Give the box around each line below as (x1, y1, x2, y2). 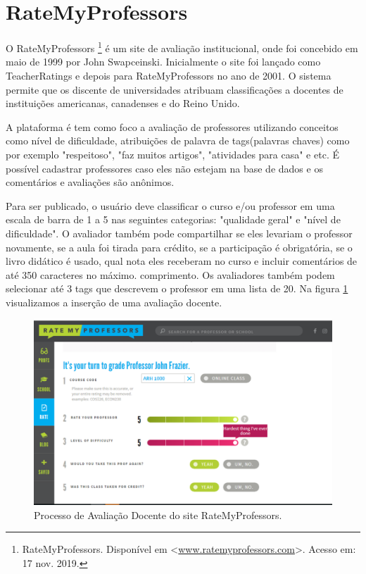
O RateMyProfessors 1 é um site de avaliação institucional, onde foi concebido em (6, 39, 358, 55)
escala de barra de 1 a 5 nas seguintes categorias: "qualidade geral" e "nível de (6, 212, 341, 227)
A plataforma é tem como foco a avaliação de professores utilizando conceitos (6, 119, 339, 134)
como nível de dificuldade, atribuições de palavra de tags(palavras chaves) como (6, 133, 350, 148)
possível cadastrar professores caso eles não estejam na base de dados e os (6, 161, 323, 175)
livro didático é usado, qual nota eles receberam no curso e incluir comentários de (6, 254, 358, 268)
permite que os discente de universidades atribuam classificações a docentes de (6, 82, 343, 96)
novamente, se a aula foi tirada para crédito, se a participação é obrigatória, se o (6, 239, 353, 254)
